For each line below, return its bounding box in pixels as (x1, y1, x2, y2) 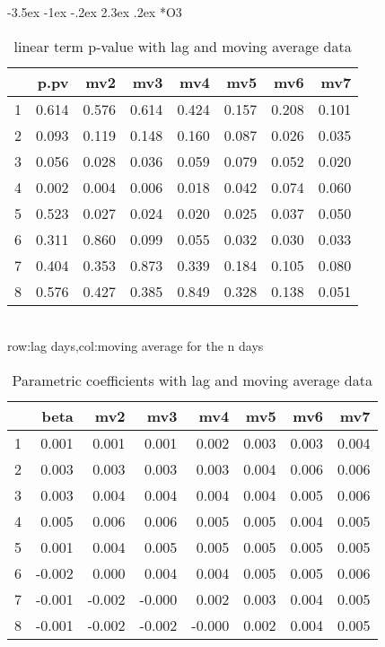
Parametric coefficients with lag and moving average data (12, 369, 372, 390)
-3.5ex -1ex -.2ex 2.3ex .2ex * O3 (7, 3, 182, 21)
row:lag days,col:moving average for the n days (7, 337, 264, 355)
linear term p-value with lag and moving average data (13, 35, 352, 57)
